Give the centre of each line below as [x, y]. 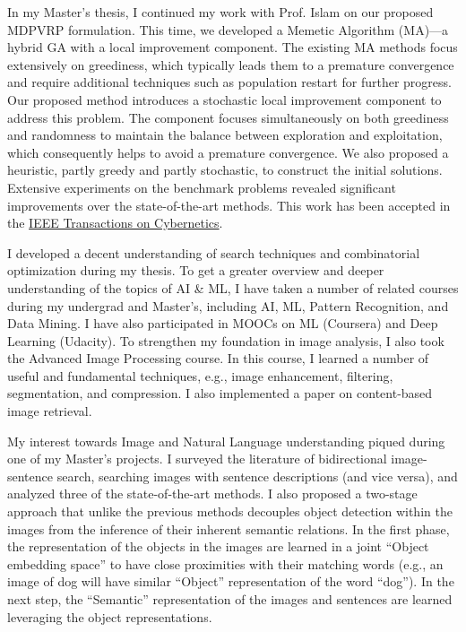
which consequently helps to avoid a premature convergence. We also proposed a [228, 152]
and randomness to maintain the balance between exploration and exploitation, [225, 135]
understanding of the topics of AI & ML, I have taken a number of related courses [233, 287]
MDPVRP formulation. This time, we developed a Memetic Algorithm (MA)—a [228, 29]
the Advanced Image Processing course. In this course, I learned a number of [218, 358]
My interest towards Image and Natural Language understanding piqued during [226, 441]
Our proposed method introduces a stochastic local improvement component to [224, 99]
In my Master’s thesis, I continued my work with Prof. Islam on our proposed [220, 12]
